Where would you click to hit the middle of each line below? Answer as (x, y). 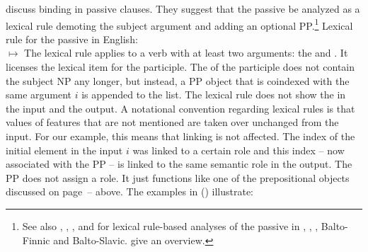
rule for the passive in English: (72, 39)
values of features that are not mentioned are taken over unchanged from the (172, 122)
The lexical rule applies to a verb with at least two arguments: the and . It (186, 53)
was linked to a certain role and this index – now (238, 150)
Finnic (36, 240)
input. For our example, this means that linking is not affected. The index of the (180, 136)
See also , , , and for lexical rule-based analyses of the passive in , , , (170, 225)
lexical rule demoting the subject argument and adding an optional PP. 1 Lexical (179, 24)
